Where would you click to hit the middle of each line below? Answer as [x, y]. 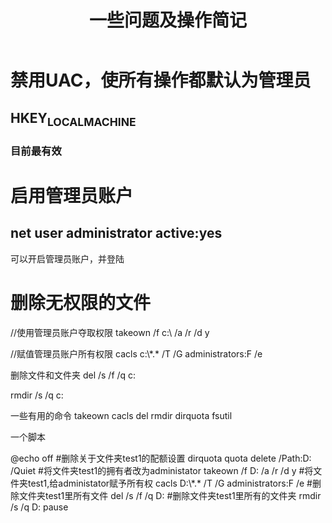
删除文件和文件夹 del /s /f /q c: [73, 375]
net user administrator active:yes [116, 233]
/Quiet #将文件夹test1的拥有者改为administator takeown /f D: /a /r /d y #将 [162, 470]
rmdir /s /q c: [37, 395]
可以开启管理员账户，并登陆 [67, 258]
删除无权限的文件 [81, 302]
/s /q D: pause [39, 507]
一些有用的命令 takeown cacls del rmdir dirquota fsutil [121, 415]
